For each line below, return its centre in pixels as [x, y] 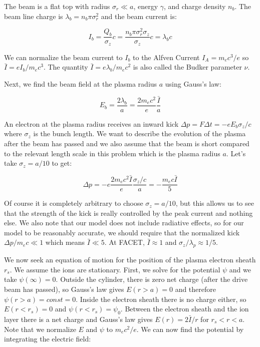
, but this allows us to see [215, 203]
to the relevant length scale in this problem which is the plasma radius [112, 153]
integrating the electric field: [48, 339]
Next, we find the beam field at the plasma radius [81, 83]
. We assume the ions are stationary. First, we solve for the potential [115, 269]
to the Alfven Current [166, 57]
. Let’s [236, 153]
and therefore [195, 289]
